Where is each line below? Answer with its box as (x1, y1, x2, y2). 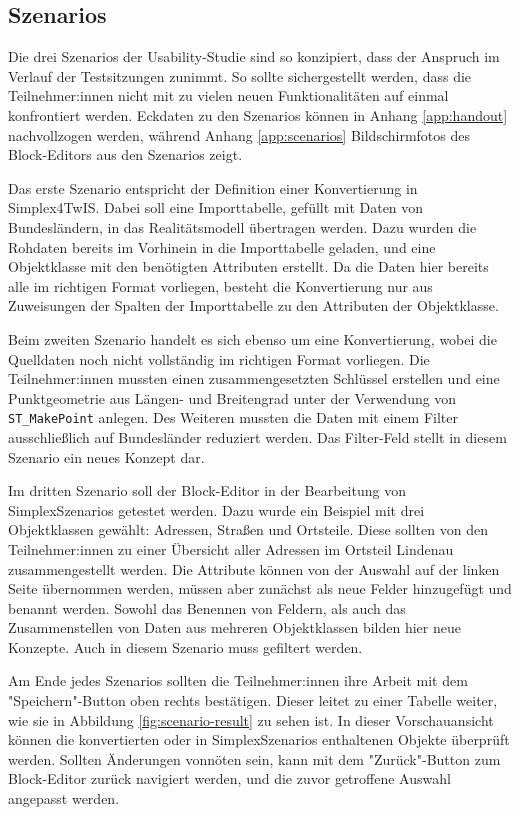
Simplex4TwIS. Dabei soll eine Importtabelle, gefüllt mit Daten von (8, 197, 424, 218)
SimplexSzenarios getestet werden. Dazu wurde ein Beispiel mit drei (8, 499, 425, 520)
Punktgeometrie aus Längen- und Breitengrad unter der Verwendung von (8, 387, 457, 408)
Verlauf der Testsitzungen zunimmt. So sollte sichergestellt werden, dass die (8, 65, 472, 86)
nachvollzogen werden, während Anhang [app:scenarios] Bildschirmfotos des (8, 124, 470, 145)
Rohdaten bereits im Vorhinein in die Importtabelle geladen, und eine (8, 236, 436, 257)
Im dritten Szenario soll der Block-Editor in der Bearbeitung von (8, 480, 406, 501)
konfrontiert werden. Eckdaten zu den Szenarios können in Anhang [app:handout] (8, 104, 508, 125)
